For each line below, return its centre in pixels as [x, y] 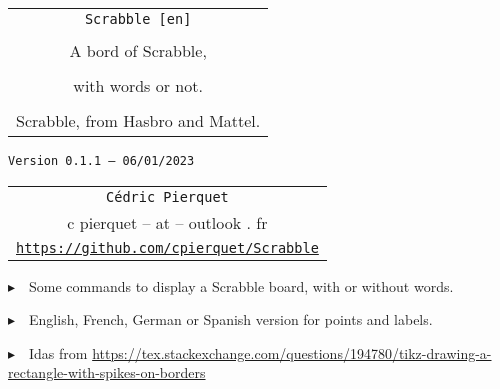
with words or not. [138, 85]
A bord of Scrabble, [138, 50]
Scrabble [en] [138, 19]
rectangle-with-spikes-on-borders [107, 372]
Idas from [58, 352]
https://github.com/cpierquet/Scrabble [167, 247]
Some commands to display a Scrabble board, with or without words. [241, 285]
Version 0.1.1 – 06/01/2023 [101, 161]
